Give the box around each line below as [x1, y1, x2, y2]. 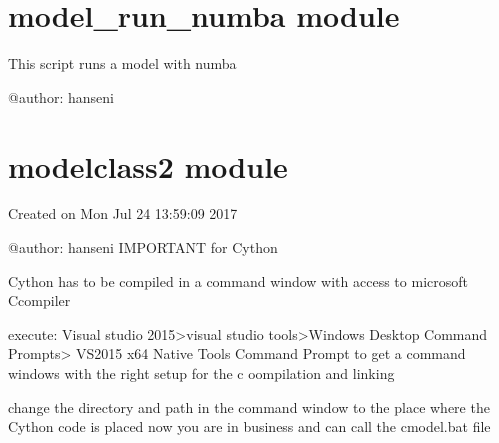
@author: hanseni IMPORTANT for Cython [8, 237, 278, 258]
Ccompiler [8, 290, 71, 311]
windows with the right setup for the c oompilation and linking [8, 363, 395, 383]
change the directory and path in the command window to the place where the [8, 396, 490, 417]
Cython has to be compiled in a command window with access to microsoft [8, 270, 468, 291]
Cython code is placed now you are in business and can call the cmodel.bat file [8, 416, 491, 437]
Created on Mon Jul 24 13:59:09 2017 [8, 203, 238, 224]
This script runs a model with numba [8, 53, 237, 74]
